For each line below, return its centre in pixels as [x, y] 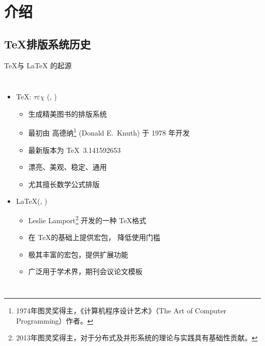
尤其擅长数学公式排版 [64, 184]
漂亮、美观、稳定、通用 [68, 167]
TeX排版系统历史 [48, 44]
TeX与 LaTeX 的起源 [38, 65]
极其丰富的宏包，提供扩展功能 [78, 254]
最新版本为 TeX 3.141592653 [74, 150]
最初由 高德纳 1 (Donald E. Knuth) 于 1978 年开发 [109, 132]
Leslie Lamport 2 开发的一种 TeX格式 [87, 219]
